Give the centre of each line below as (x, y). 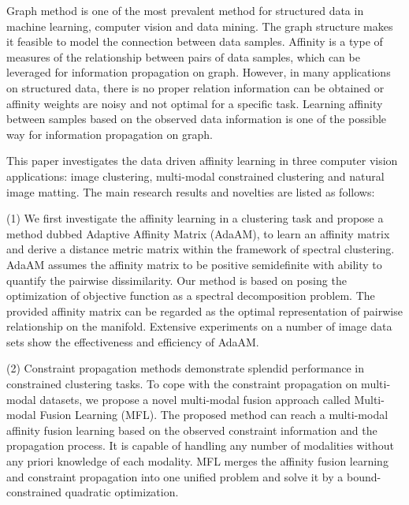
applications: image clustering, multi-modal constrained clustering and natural (195, 176)
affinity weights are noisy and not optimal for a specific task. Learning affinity (195, 103)
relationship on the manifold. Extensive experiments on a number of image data (199, 326)
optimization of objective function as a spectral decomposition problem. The (191, 296)
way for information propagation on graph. (110, 134)
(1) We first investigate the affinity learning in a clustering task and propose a (195, 218)
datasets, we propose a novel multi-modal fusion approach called (195, 399)
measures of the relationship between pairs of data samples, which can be (183, 56)
